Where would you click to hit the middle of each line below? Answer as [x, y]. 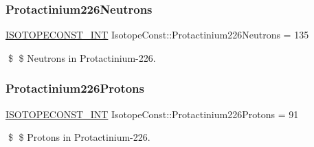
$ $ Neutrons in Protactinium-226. [82, 57]
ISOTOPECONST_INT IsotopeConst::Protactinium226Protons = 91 [152, 114]
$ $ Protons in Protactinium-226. [79, 137]
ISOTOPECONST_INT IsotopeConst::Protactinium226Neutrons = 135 [157, 35]
